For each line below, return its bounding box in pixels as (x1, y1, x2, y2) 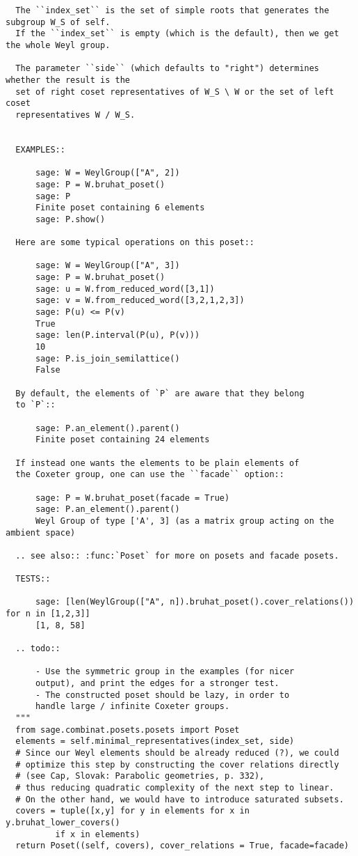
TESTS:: (15, 574, 51, 584)
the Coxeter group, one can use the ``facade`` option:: (15, 469, 284, 480)
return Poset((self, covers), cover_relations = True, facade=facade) (15, 841, 349, 851)
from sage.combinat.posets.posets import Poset (15, 724, 240, 735)
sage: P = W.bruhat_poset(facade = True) (35, 492, 230, 503)
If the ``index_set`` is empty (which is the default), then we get (15, 29, 339, 39)
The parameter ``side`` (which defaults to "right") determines (15, 63, 320, 74)
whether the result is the (6, 75, 130, 85)
